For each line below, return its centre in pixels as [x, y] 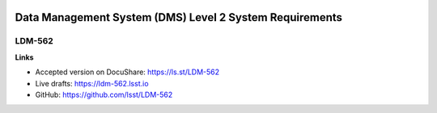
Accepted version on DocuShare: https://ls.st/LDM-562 [127, 72]
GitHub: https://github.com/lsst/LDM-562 [104, 94]
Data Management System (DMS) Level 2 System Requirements [179, 17]
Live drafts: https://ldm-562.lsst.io [92, 83]
